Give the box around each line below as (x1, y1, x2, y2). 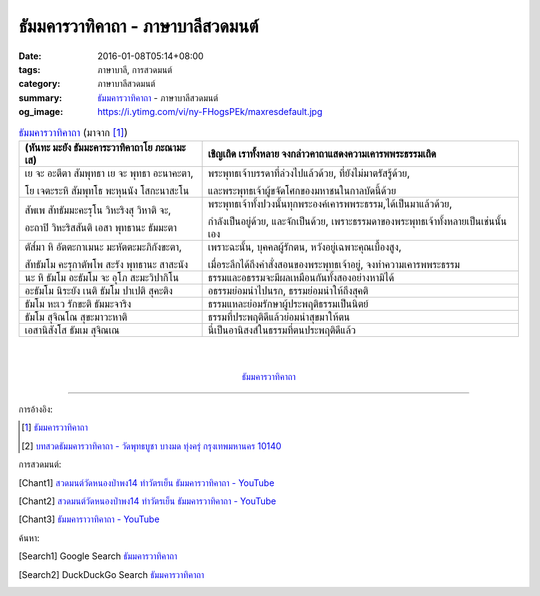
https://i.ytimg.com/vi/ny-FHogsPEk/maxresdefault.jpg (97, 106, 323, 118)
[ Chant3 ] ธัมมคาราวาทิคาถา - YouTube (18, 513, 160, 525)
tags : (18, 63, 41, 75)
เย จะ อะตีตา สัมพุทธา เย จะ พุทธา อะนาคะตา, (24, 166, 194, 180)
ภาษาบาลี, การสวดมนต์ (97, 63, 173, 75)
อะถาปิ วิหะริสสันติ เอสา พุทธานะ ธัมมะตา (24, 220, 177, 234)
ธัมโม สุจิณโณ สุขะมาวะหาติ (24, 310, 128, 324)
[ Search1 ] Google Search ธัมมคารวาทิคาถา (18, 550, 178, 562)
